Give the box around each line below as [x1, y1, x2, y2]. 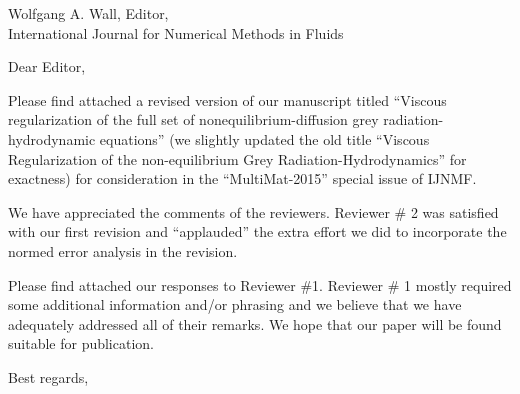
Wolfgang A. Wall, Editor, [8, 3, 169, 23]
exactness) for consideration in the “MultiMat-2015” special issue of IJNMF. [8, 168, 477, 189]
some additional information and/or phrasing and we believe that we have [8, 294, 462, 315]
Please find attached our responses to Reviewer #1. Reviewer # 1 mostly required [8, 274, 512, 295]
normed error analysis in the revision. [8, 240, 238, 261]
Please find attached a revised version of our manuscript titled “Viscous [8, 89, 447, 110]
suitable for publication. [8, 333, 154, 354]
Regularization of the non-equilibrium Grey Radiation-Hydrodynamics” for [8, 148, 467, 169]
